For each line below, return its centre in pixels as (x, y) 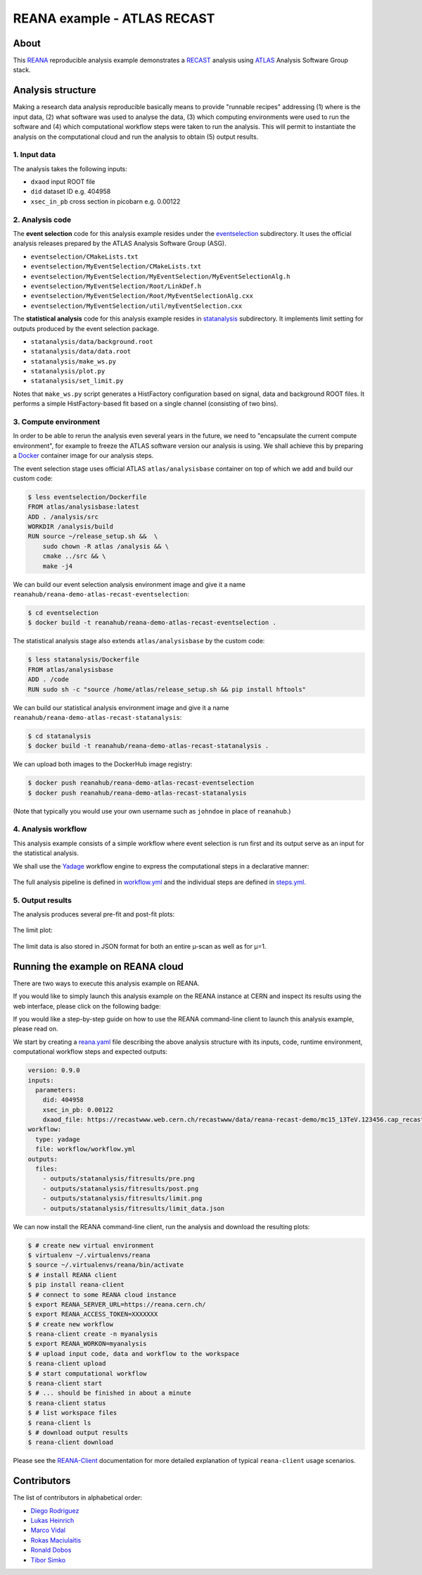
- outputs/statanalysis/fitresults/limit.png (122, 1199)
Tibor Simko (48, 1560)
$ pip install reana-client (76, 1285)
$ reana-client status (67, 1403)
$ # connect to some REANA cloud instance (102, 1295)
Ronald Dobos (51, 1550)
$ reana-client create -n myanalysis (93, 1334)
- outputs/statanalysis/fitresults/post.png (121, 1188)
